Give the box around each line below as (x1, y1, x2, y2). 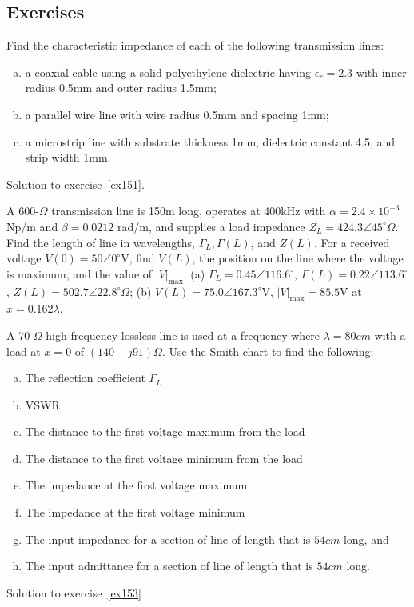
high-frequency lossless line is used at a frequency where (46, 326, 320, 343)
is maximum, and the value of (6, 265, 153, 282)
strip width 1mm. (25, 149, 111, 166)
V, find (121, 250, 155, 266)
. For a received (313, 234, 390, 250)
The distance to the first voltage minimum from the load (25, 449, 303, 466)
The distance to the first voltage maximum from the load (25, 423, 305, 440)
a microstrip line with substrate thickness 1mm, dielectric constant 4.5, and (25, 133, 396, 150)
